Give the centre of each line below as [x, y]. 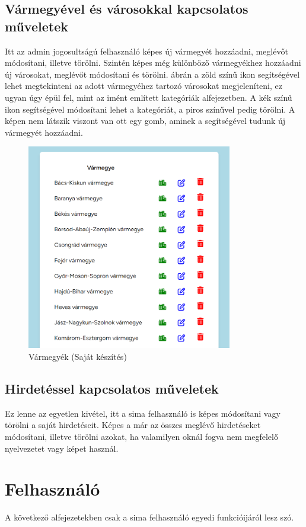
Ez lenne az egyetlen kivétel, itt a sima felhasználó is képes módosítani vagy [143, 413]
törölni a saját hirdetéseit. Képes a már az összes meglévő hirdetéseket [133, 425]
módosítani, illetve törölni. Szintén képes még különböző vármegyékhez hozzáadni [153, 63]
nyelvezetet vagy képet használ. [62, 448]
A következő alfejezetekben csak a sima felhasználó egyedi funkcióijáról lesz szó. [149, 517]
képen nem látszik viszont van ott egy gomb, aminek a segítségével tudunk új [145, 121]
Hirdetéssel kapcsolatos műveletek [112, 389]
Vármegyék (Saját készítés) [78, 357]
